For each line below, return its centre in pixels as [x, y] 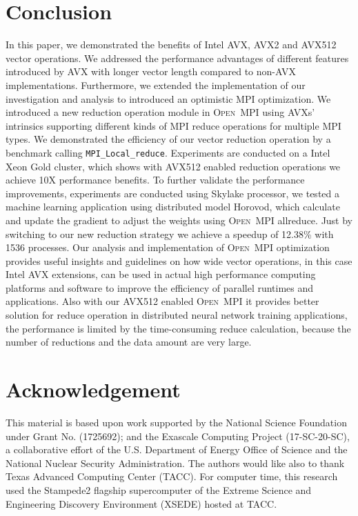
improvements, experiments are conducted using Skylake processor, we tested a [172, 193]
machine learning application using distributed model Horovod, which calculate [173, 207]
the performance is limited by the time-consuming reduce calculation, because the [178, 328]
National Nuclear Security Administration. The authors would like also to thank [175, 463]
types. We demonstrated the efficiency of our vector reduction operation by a [168, 139]
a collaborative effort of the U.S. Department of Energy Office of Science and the [177, 449]
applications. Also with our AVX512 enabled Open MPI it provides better [162, 301]
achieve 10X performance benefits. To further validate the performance [155, 180]
